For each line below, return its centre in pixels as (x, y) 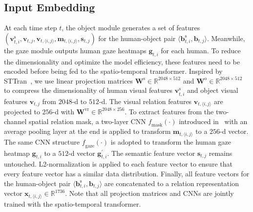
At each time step (31, 28)
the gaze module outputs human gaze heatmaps (75, 50)
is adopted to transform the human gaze (171, 141)
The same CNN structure (42, 141)
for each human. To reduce (201, 50)
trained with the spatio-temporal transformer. (73, 203)
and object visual (212, 90)
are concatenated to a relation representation (171, 183)
